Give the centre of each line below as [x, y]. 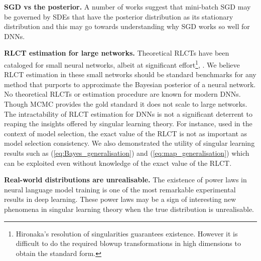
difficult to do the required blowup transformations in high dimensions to [128, 243]
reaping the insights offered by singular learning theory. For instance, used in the [128, 123]
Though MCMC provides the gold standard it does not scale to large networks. [126, 104]
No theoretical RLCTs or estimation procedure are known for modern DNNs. [122, 94]
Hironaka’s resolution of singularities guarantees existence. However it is [127, 233]
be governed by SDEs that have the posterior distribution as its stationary [119, 16]
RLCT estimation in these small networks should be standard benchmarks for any [130, 74]
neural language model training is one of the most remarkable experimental [120, 189]
